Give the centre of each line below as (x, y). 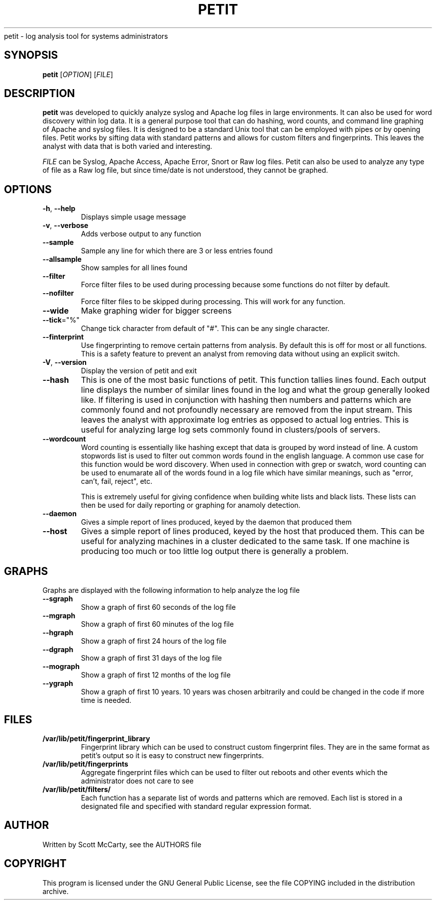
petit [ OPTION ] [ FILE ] (78, 74)
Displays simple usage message (133, 217)
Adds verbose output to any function (141, 234)
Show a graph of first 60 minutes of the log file (157, 624)
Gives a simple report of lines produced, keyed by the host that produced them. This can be (253, 531)
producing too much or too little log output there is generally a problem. (215, 551)
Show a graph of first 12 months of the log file (156, 675)
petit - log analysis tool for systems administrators (86, 36)
